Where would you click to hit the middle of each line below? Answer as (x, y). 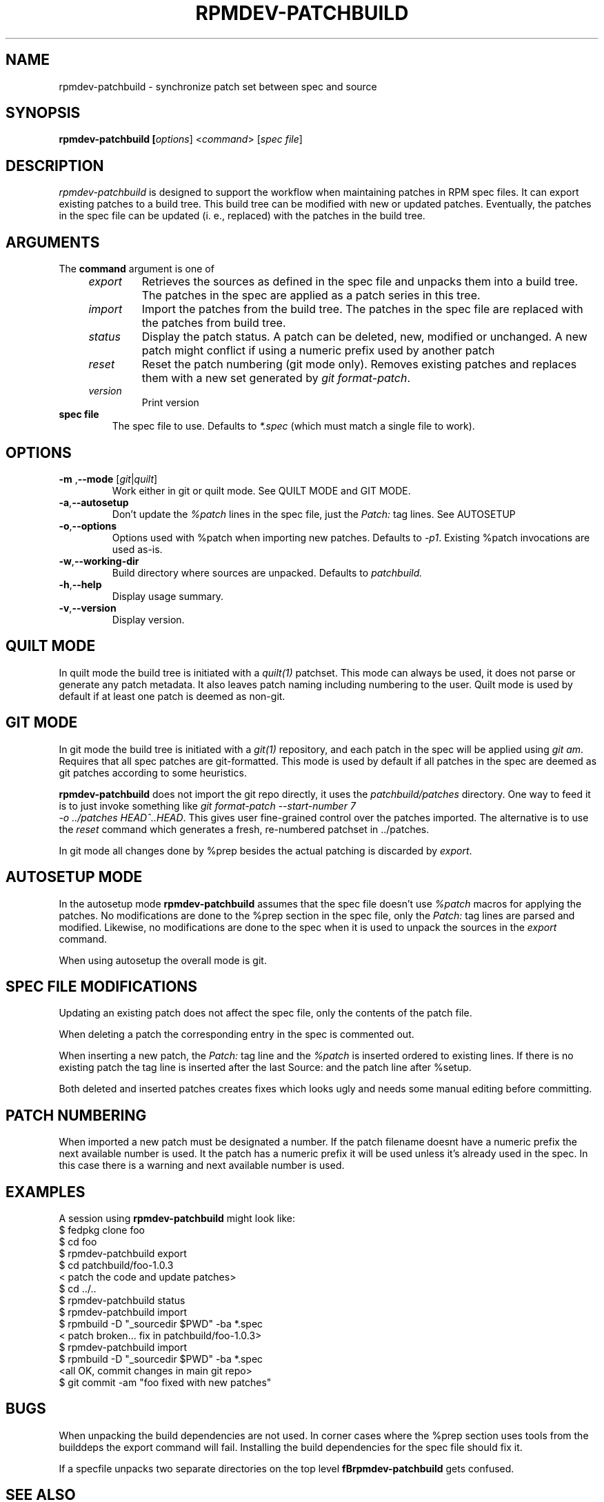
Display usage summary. (168, 596)
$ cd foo (78, 1242)
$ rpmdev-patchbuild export (123, 1254)
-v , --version (88, 608)
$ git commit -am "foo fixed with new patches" (165, 1383)
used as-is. (137, 549)
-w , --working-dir (99, 561)
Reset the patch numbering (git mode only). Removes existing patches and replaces (359, 364)
